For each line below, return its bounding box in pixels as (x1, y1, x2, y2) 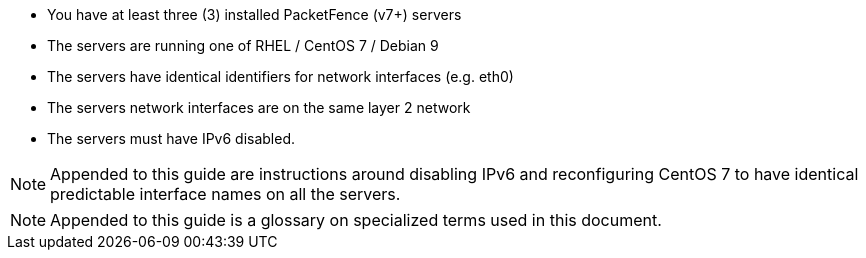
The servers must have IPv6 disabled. (47, 130, 296, 147)
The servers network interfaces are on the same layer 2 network (47, 99, 471, 116)
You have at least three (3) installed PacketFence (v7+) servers (47, 6, 462, 23)
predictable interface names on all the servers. (50, 184, 401, 204)
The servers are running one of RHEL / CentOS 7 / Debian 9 (47, 37, 439, 54)
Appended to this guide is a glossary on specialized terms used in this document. (50, 210, 662, 230)
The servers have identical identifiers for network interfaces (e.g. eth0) (47, 68, 514, 85)
